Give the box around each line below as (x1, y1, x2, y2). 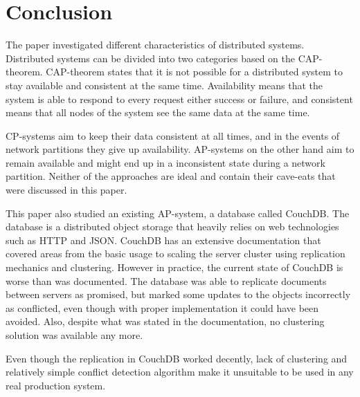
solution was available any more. (6, 328, 143, 342)
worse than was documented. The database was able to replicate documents (6, 273, 327, 288)
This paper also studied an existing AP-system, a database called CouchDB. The (6, 205, 350, 220)
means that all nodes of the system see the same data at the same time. (6, 105, 310, 120)
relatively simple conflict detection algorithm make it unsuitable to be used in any (6, 364, 354, 379)
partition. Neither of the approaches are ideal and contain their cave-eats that (6, 169, 336, 183)
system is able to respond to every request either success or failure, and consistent (6, 91, 353, 106)
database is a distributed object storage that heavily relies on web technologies (6, 219, 339, 234)
